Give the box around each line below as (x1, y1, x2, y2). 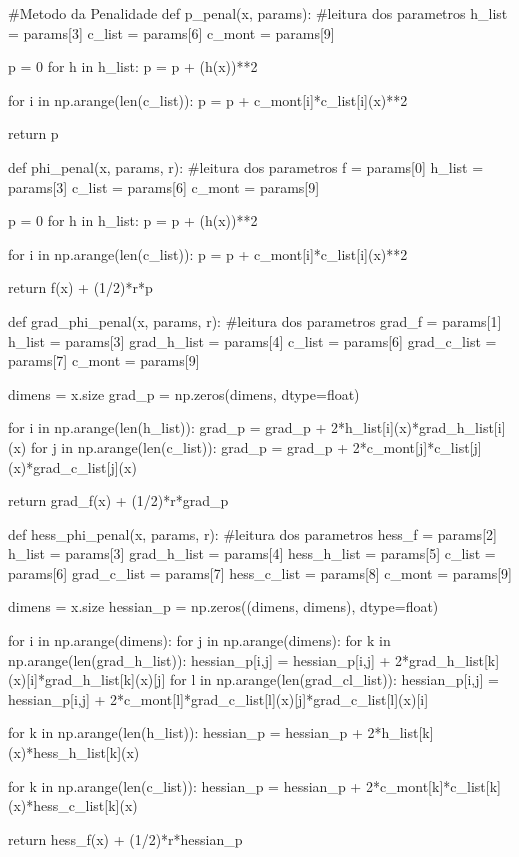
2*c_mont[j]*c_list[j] (352, 436, 482, 457)
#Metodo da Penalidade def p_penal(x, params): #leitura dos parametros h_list (8, 3, 508, 23)
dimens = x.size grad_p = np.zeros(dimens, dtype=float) (8, 383, 360, 404)
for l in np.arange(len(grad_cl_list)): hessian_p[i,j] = (169, 669, 499, 690)
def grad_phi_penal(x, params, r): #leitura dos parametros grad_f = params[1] (8, 310, 502, 331)
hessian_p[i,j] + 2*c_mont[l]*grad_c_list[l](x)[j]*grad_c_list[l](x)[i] (8, 688, 429, 709)
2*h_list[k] (367, 722, 434, 743)
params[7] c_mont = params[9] (8, 350, 200, 371)
